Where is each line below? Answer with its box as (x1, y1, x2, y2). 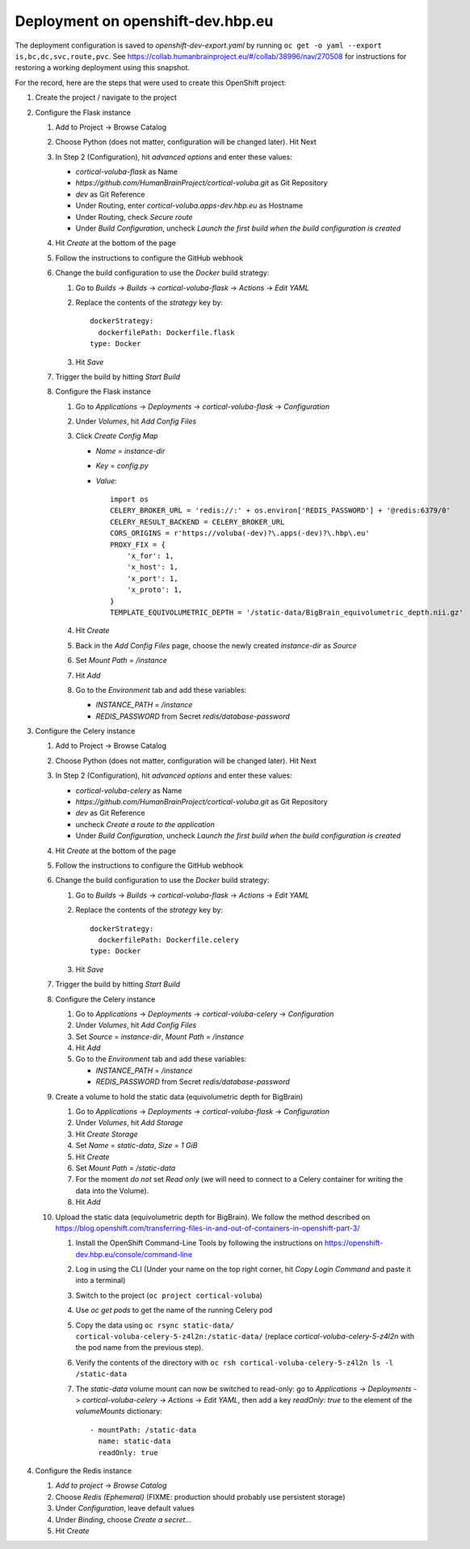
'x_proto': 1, (126, 585, 183, 594)
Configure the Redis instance (35, 1466, 132, 1475)
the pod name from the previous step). (75, 1343, 204, 1353)
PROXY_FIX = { (110, 540, 166, 549)
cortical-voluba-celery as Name (75, 785, 183, 796)
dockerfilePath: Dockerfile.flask (98, 327, 235, 337)
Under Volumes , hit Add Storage (75, 1118, 183, 1128)
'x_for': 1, (126, 551, 174, 560)
